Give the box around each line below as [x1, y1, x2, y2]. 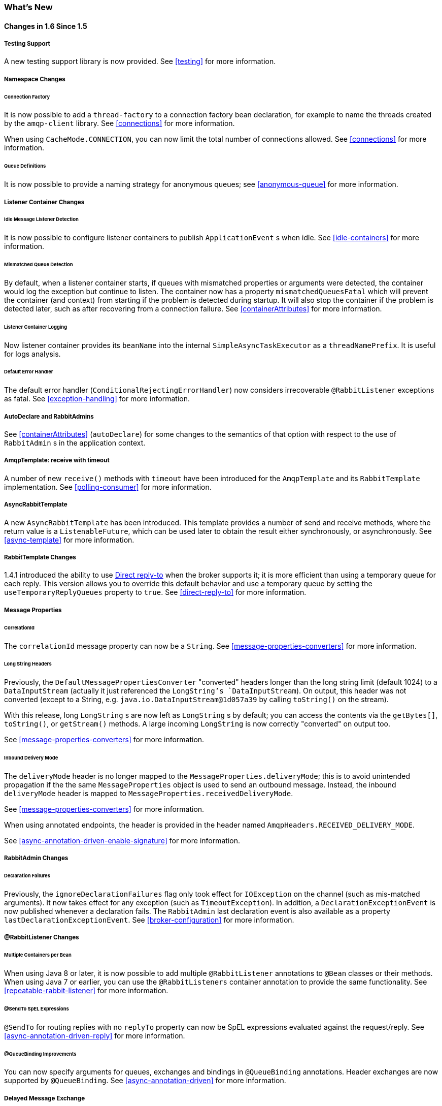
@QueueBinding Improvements [4, 1051, 77, 1057]
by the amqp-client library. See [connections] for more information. [4, 119, 235, 128]
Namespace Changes [4, 75, 65, 83]
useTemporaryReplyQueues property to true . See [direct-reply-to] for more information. [4, 588, 307, 597]
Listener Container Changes [4, 198, 85, 206]
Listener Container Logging [4, 324, 67, 330]
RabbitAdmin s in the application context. [4, 438, 146, 448]
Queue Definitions [4, 163, 46, 169]
